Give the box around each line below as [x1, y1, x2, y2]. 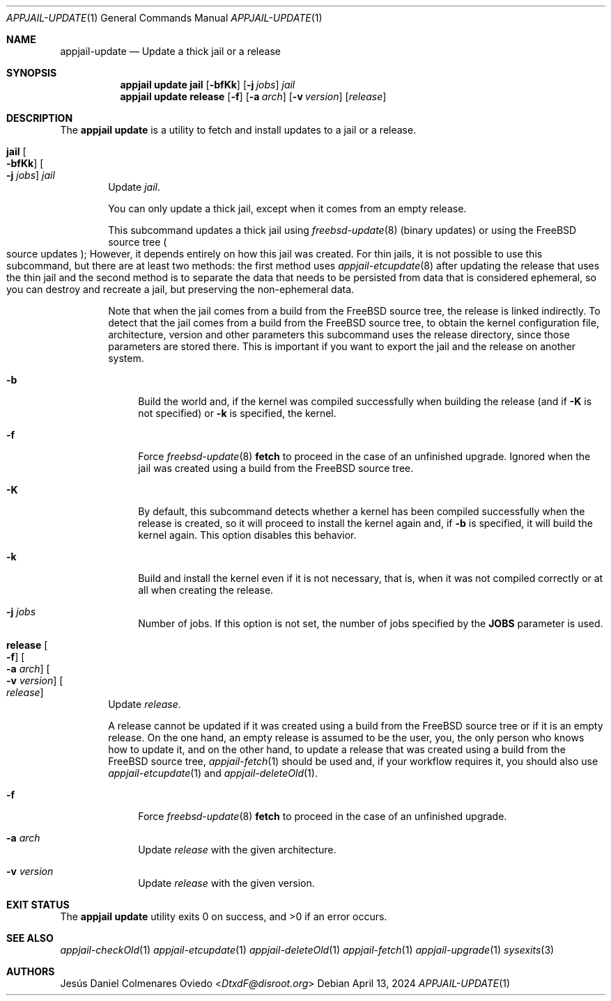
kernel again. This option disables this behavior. [138, 529, 357, 541]
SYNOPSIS [6, 67, 57, 79]
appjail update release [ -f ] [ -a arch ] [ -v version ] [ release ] [120, 90, 387, 102]
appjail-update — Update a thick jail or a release [60, 45, 281, 57]
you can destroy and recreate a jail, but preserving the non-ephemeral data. [6, 283, 355, 295]
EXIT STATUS [6, 899, 70, 911]
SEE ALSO [6, 932, 54, 944]
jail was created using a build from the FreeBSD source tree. [138, 462, 414, 474]
